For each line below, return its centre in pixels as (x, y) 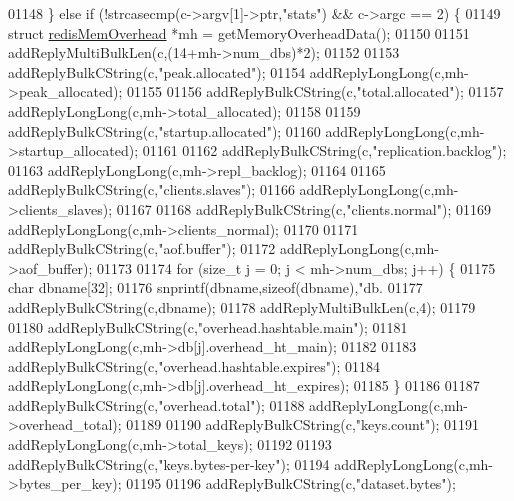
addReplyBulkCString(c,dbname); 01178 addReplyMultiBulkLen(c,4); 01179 (242, 306)
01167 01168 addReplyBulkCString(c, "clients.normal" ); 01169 (303, 208)
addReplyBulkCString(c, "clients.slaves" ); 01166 (151, 189)
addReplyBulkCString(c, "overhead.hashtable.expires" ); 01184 (194, 365)
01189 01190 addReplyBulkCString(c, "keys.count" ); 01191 (303, 424)
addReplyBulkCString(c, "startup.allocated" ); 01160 (164, 130)
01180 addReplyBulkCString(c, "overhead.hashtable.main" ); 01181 (208, 326)
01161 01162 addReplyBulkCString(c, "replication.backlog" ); (324, 150)
